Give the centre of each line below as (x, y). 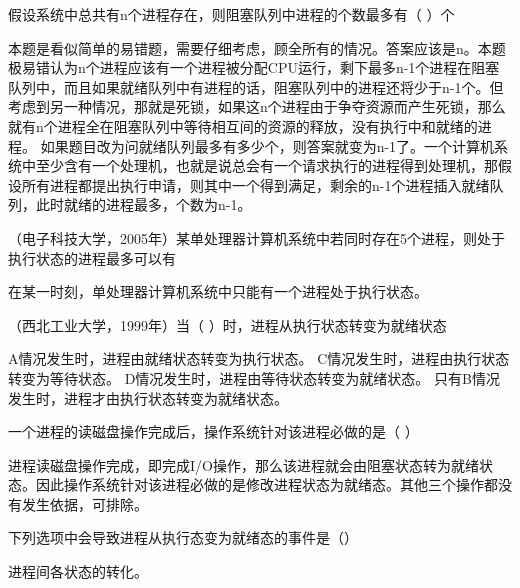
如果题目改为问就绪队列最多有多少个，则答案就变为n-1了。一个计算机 (267, 145)
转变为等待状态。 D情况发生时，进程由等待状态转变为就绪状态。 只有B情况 (254, 377)
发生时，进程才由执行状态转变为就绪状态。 (148, 397)
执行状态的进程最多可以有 (92, 257)
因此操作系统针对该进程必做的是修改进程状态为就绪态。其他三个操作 (259, 484)
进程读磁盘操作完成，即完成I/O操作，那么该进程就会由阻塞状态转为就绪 (243, 464)
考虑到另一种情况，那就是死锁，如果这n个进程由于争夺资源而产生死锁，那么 (257, 106)
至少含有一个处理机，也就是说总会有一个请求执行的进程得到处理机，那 (266, 165)
